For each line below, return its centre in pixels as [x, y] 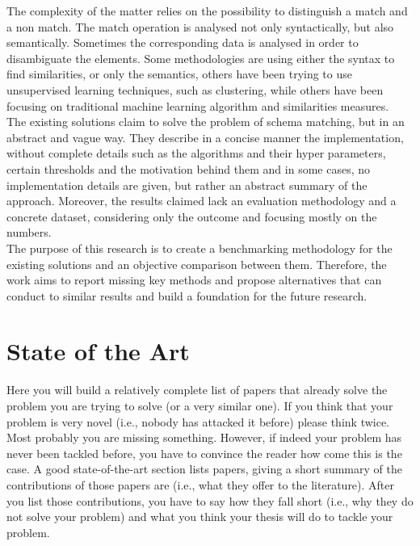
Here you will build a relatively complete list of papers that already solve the [197, 390]
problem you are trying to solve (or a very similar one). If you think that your [200, 405]
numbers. [29, 232]
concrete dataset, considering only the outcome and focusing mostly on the [192, 216]
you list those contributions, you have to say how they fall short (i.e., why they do [210, 500]
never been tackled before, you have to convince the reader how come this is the [204, 453]
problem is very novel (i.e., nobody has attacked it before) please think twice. [198, 421]
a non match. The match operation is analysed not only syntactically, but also [200, 26]
